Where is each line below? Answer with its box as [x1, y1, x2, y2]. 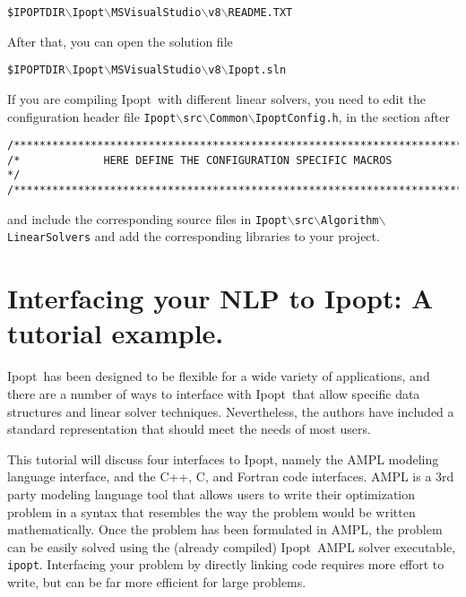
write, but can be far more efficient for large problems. [7, 573, 306, 591]
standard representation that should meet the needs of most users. [7, 420, 371, 438]
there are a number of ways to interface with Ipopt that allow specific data [7, 385, 420, 402]
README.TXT [228, 6, 293, 19]
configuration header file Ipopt [7, 107, 177, 125]
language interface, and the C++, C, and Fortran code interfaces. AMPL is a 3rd [7, 467, 454, 486]
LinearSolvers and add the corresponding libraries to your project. [7, 227, 380, 246]
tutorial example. [7, 315, 224, 351]
